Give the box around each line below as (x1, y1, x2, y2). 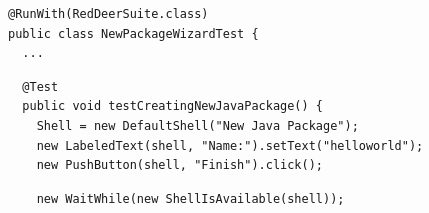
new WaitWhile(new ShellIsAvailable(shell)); (36, 191, 345, 206)
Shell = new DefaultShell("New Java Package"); (36, 118, 359, 133)
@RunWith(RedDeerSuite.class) (8, 7, 209, 21)
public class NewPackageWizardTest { (8, 26, 259, 41)
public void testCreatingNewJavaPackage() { (22, 99, 323, 114)
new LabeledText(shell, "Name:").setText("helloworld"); (36, 138, 424, 153)
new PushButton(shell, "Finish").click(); (36, 158, 323, 173)
